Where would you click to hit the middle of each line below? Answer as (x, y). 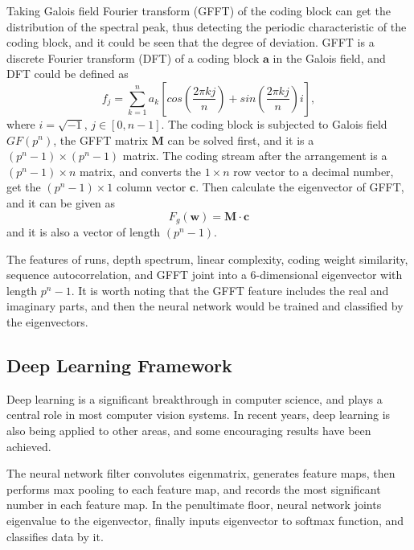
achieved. (29, 446)
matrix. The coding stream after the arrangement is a (255, 156)
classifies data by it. (55, 536)
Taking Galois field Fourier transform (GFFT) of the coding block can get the (199, 10)
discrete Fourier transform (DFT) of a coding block (133, 57)
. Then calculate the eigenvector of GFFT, (300, 187)
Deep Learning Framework (119, 365)
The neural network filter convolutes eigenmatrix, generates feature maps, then (201, 473)
